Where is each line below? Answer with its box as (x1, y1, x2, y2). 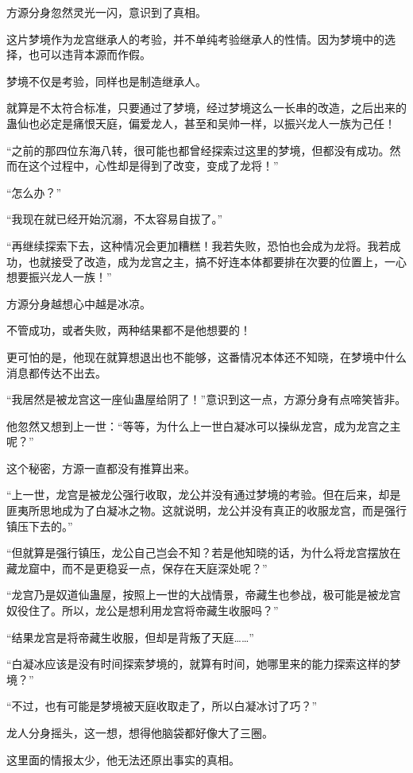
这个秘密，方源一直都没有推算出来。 (6, 459, 195, 476)
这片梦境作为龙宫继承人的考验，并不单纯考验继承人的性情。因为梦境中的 (6, 30, 384, 47)
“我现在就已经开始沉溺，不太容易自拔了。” (6, 211, 223, 227)
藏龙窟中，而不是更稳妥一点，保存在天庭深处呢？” (6, 559, 268, 576)
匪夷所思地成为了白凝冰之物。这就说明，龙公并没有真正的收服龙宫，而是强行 (6, 502, 407, 519)
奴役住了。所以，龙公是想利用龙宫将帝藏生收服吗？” (6, 602, 279, 619)
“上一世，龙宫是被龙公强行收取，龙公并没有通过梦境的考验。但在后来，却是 (6, 486, 401, 503)
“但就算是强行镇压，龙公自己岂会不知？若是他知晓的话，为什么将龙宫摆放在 (6, 544, 401, 561)
